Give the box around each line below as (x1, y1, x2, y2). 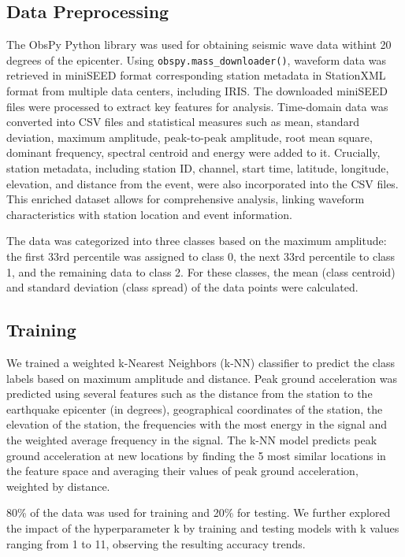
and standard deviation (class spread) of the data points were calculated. (6, 279, 359, 295)
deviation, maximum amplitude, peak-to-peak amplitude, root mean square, (6, 128, 373, 145)
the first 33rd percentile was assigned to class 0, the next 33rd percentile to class (6, 247, 396, 264)
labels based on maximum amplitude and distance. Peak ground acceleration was (6, 369, 398, 386)
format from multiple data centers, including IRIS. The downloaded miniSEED (6, 83, 388, 99)
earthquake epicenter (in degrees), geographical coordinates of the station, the (6, 400, 383, 417)
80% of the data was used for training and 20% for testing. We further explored (6, 504, 391, 521)
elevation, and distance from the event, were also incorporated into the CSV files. (6, 175, 399, 191)
